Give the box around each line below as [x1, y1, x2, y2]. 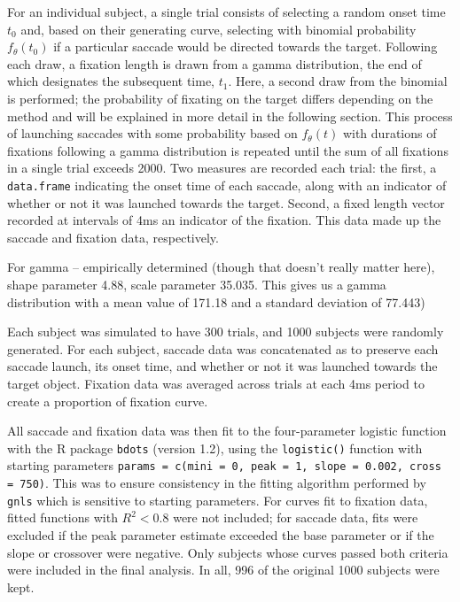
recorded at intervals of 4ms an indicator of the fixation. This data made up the [7, 211, 441, 229]
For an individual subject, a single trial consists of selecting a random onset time [7, 3, 446, 20]
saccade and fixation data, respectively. [7, 228, 219, 246]
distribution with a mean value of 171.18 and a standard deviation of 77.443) [7, 292, 425, 311]
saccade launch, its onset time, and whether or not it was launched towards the [7, 357, 438, 375]
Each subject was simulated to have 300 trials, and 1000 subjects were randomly [7, 322, 444, 341]
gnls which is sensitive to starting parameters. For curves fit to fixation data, [7, 490, 428, 509]
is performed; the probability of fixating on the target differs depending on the [7, 89, 433, 107]
